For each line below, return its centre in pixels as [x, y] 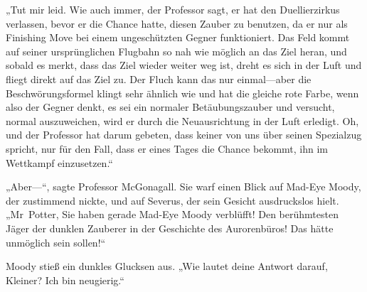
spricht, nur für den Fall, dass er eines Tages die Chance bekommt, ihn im [167, 148]
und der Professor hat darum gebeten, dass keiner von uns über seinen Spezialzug [184, 135]
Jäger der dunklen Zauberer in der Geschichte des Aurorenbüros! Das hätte [170, 228]
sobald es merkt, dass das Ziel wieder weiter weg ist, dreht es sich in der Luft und [184, 65]
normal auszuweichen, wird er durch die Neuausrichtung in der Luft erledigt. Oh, [182, 120]
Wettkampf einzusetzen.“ [59, 162]
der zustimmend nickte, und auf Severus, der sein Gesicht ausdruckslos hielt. [172, 200]
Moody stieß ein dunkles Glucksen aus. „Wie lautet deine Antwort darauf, [167, 266]
